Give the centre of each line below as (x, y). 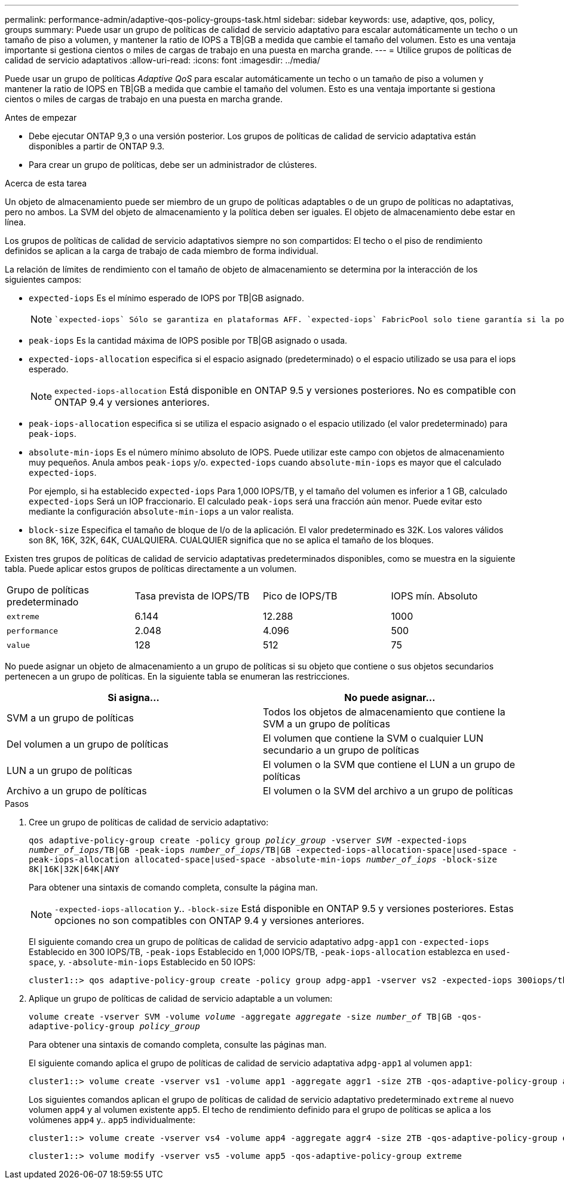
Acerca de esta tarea (46, 183)
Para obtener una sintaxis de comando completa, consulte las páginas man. (178, 1044)
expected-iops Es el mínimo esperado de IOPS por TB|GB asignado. (166, 298)
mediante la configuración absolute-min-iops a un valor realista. (161, 511)
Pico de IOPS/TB (300, 596)
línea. (16, 222)
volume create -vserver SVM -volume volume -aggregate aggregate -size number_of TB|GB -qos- (255, 1017)
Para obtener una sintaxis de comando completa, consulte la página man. (173, 887)
